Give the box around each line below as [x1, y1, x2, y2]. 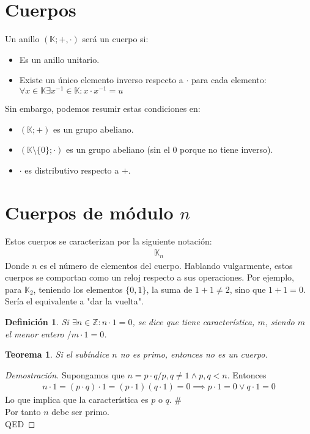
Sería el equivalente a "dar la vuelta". [5, 295, 144, 307]
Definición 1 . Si [5, 315, 69, 328]
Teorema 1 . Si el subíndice [5, 348, 109, 361]
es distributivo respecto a [24, 163, 119, 176]
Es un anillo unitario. [19, 53, 100, 65]
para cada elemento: [191, 73, 267, 86]
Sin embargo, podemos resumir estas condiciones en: [5, 101, 201, 114]
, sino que [229, 282, 266, 295]
